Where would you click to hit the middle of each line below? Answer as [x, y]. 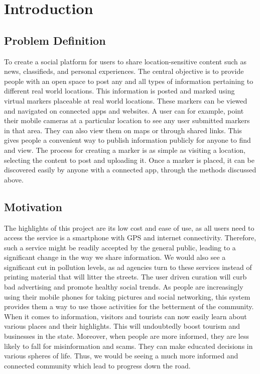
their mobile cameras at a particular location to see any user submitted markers [127, 120]
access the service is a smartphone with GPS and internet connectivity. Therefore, [130, 238]
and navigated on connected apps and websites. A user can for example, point [124, 110]
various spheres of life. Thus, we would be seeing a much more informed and [121, 356]
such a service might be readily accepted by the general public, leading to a [120, 247]
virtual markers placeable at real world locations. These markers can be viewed [126, 100]
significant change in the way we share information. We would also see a [115, 257]
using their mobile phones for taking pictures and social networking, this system [127, 296]
